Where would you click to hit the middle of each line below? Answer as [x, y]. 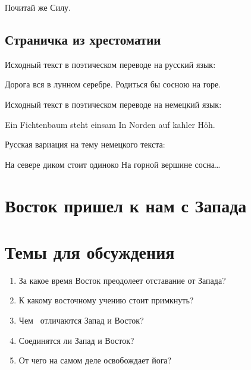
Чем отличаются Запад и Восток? [81, 320]
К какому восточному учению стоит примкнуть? [106, 300]
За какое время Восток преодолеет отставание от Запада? [122, 280]
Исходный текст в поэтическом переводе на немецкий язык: [113, 104]
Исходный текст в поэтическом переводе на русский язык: [110, 64]
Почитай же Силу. [38, 7]
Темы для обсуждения [90, 251]
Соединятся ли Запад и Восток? [76, 340]
